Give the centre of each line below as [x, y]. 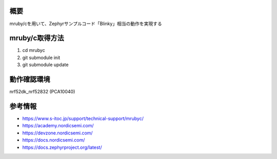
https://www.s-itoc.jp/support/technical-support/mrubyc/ [83, 118]
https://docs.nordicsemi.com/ [54, 140]
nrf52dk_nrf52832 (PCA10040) [42, 92]
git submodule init [41, 57]
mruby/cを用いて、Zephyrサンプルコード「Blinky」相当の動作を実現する [86, 24]
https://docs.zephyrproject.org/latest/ [62, 147]
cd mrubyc [34, 50]
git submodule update [45, 65]
